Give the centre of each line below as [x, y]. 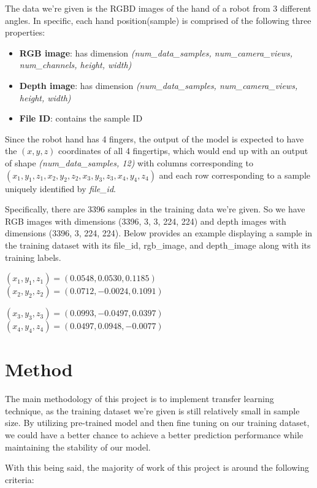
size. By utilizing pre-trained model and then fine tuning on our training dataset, [157, 423]
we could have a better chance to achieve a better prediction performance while [154, 435]
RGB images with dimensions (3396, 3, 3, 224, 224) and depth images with [146, 221]
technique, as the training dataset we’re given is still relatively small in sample [152, 410]
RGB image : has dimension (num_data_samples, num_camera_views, [156, 52]
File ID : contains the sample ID [81, 118]
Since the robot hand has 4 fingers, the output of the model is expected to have [155, 138]
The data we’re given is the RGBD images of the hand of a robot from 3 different [158, 8]
